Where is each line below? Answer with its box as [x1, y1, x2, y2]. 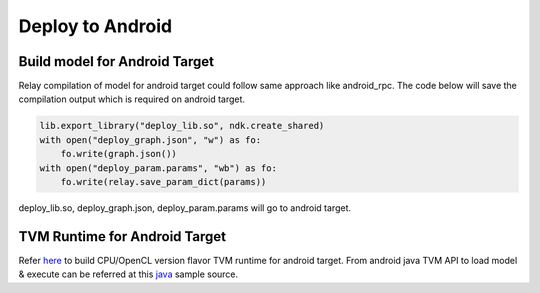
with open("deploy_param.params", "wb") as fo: [39, 162, 277, 174]
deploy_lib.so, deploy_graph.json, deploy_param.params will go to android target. [18, 201, 352, 214]
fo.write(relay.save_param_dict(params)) [60, 176, 267, 187]
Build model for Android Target [18, 53, 215, 70]
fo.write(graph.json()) [60, 148, 177, 160]
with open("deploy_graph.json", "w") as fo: [39, 134, 262, 145]
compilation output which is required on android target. [18, 93, 245, 105]
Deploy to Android [18, 15, 173, 37]
